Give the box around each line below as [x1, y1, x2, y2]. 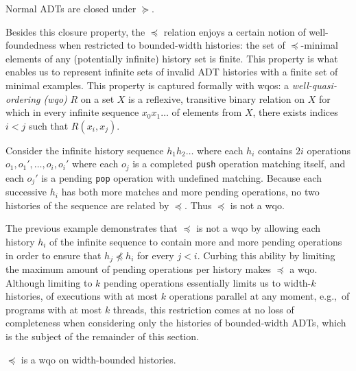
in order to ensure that [5, 248, 102, 262]
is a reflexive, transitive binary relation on [128, 91, 305, 106]
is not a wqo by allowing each [196, 221, 321, 235]
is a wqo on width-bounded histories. [21, 352, 176, 366]
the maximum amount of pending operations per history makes [5, 262, 271, 276]
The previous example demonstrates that [5, 221, 178, 235]
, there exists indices [252, 105, 338, 119]
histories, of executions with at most [5, 289, 158, 303]
